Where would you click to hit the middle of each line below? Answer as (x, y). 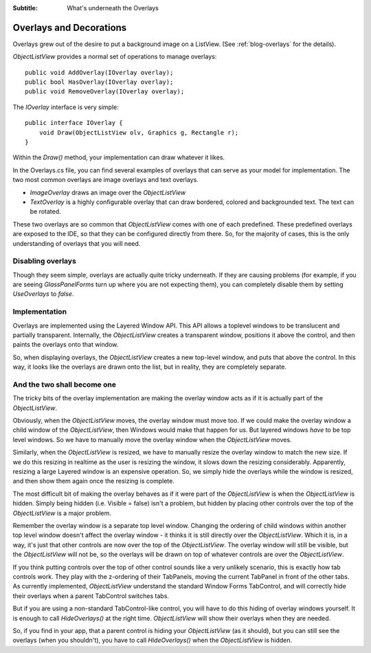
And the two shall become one (65, 385)
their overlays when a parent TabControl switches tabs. (91, 596)
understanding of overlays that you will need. (77, 243)
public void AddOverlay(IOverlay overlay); (99, 72)
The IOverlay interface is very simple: (66, 107)
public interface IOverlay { (74, 123)
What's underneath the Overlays (113, 8)
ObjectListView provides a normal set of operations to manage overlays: (115, 57)
